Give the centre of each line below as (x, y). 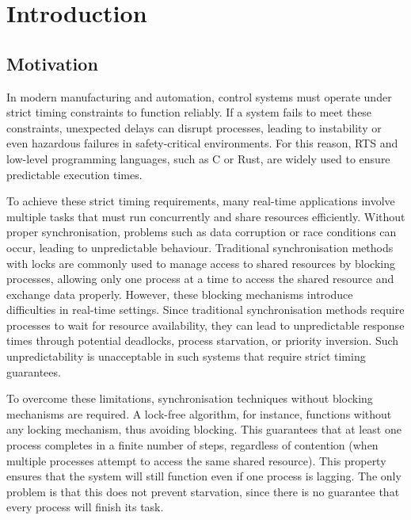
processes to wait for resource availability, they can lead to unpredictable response (205, 325)
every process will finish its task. (85, 507)
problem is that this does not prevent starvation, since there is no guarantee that (203, 491)
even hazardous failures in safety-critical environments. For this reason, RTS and (202, 143)
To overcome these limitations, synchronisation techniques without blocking (190, 398)
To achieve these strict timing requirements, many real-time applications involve (201, 201)
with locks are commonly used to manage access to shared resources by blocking (201, 263)
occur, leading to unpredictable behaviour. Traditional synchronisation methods (200, 247)
